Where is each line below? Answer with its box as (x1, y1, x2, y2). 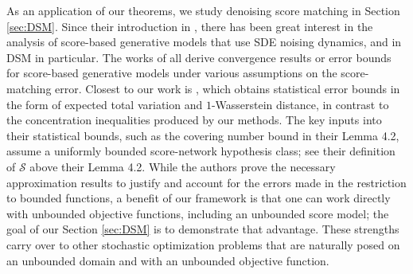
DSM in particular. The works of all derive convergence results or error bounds (6, 49, 392, 65)
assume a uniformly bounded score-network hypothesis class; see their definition (6, 143, 395, 159)
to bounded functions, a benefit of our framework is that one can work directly (6, 190, 391, 206)
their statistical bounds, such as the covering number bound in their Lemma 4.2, (6, 127, 399, 143)
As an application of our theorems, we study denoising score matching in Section (6, 2, 400, 18)
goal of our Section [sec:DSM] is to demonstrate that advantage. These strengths (6, 221, 399, 237)
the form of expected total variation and (6, 96, 203, 112)
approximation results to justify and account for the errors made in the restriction (6, 174, 407, 190)
